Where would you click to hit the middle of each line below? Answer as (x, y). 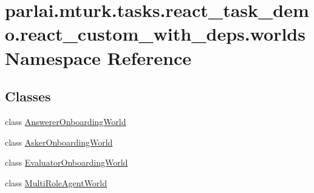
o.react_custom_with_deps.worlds (155, 34)
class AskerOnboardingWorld (59, 142)
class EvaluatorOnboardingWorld (67, 162)
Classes (28, 96)
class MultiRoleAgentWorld (56, 182)
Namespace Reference (98, 57)
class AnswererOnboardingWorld (66, 121)
